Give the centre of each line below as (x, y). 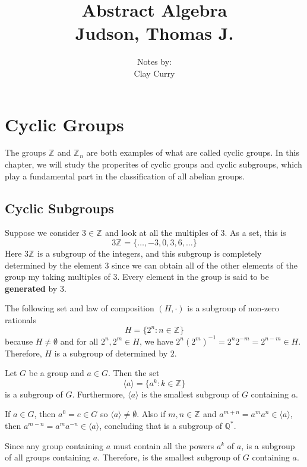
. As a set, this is (255, 233)
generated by (31, 288)
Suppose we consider (42, 233)
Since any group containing (54, 445)
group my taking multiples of (58, 277)
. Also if (151, 414)
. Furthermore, (99, 394)
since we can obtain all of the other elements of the (205, 265)
